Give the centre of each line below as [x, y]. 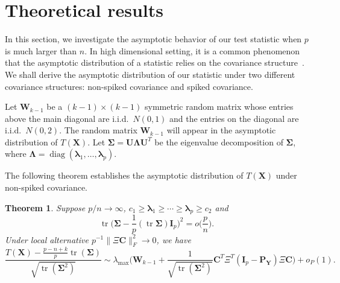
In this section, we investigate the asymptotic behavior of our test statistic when [153, 39]
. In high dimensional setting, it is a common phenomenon [192, 50]
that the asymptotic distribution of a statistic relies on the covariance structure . [155, 62]
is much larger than [41, 50]
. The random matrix [98, 130]
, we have [174, 239]
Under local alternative [47, 239]
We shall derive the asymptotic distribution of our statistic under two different [150, 74]
